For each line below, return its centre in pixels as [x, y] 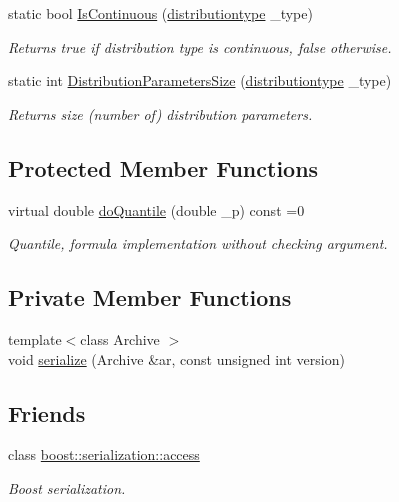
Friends [47, 412]
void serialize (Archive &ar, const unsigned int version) [176, 358]
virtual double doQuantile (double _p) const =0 [156, 209]
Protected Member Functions [163, 167]
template [35, 338]
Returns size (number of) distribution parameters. [160, 113]
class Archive [120, 338]
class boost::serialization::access [104, 454]
